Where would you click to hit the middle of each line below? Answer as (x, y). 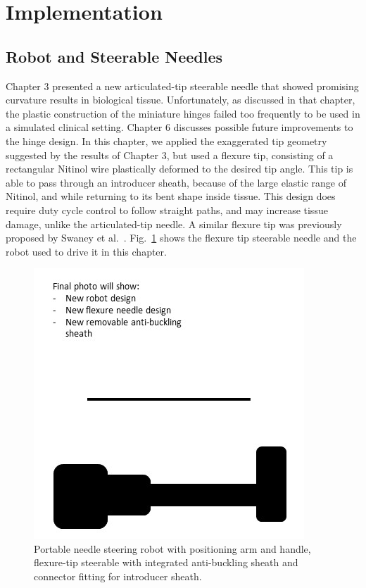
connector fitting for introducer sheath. (118, 576)
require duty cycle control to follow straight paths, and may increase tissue (167, 209)
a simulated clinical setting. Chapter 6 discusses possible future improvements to (179, 127)
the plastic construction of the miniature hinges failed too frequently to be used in (183, 113)
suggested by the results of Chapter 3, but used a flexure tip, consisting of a (170, 155)
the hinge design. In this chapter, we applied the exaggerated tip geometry (166, 140)
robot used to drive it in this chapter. (86, 251)
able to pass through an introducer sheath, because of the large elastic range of (176, 182)
